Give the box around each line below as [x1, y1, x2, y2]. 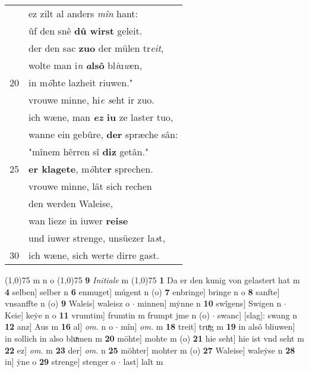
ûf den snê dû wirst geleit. [29, 24, 143, 37]
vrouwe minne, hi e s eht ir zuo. [29, 93, 154, 107]
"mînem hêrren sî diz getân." [29, 145, 149, 158]
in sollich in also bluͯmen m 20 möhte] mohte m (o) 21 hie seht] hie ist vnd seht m [5, 332, 304, 344]
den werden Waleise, [29, 196, 113, 210]
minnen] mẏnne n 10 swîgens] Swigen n [137, 297, 282, 310]
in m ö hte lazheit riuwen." [29, 76, 133, 89]
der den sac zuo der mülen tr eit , [29, 41, 164, 55]
